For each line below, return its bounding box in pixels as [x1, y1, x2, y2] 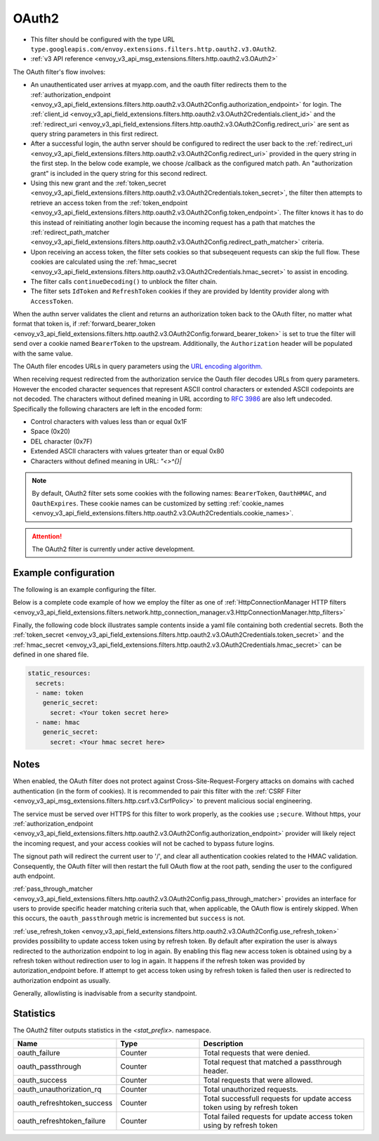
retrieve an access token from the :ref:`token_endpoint [30, 198, 188, 207]
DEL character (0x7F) [30, 437, 93, 446]
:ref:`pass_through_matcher [13, 884, 93, 893]
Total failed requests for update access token [203, 1111, 353, 1121]
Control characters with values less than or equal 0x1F [30, 418, 187, 425]
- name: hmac [35, 718, 80, 727]
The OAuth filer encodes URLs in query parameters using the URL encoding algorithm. [13, 362, 263, 370]
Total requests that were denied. [203, 1048, 310, 1058]
